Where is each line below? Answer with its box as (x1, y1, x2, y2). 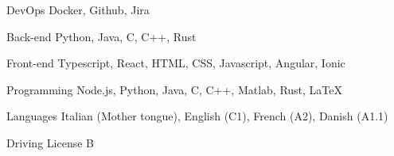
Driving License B (6, 134, 94, 150)
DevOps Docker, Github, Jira (6, 2, 150, 17)
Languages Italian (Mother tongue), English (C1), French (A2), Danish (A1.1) (6, 108, 388, 124)
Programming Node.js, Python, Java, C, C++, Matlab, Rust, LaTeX (6, 81, 343, 97)
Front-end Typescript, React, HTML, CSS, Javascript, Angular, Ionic (6, 55, 345, 71)
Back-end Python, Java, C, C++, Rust (6, 28, 197, 44)
